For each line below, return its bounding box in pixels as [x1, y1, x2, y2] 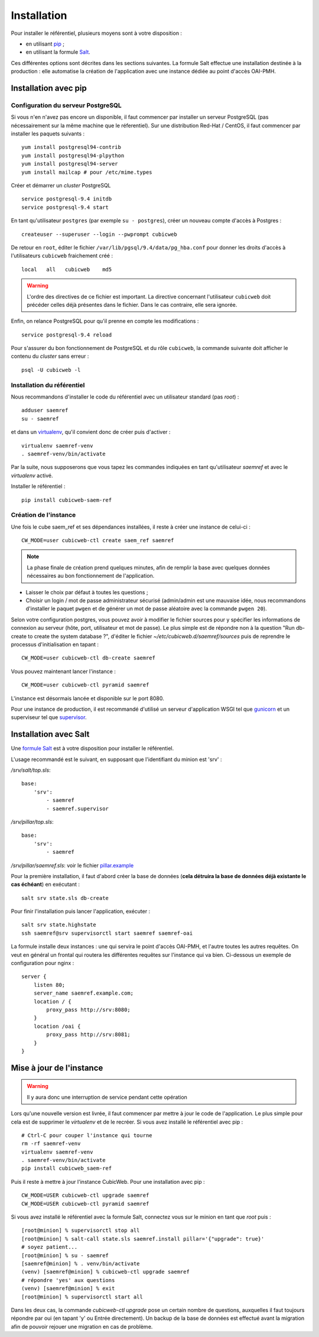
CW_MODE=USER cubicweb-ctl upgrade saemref [21, 1192, 149, 1199]
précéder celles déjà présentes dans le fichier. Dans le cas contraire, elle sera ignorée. [27, 301, 237, 308]
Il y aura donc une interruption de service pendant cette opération [27, 1093, 187, 1100]
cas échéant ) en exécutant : [11, 881, 80, 888]
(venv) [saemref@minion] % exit [21, 1285, 115, 1292]
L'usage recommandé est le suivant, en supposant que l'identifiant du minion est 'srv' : [11, 756, 222, 763]
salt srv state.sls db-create [21, 895, 109, 901]
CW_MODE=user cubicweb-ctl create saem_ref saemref [21, 537, 174, 544]
